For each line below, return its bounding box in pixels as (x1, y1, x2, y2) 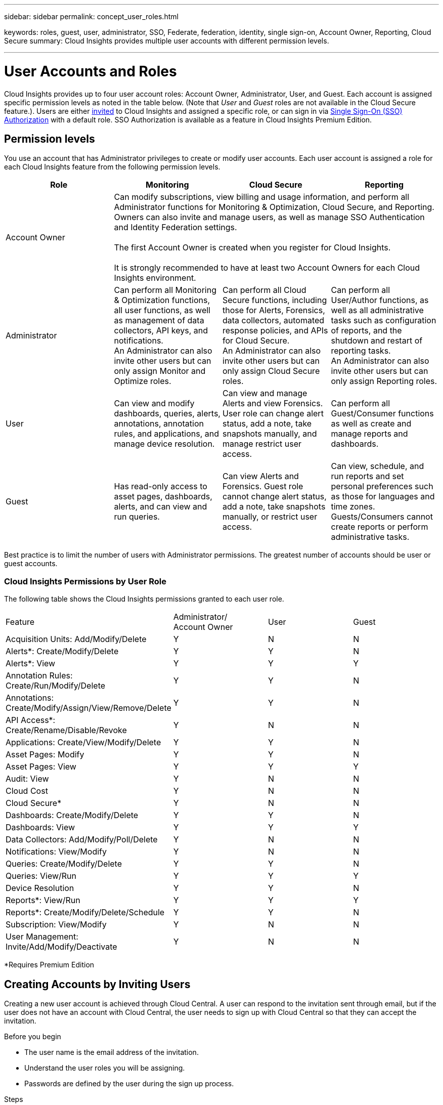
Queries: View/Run (6, 871, 76, 881)
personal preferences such (331, 481, 433, 492)
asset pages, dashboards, (114, 491, 212, 502)
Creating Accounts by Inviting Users (4, 977, 191, 991)
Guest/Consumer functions (331, 408, 434, 419)
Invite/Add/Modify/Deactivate (6, 942, 117, 952)
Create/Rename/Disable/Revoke (6, 725, 127, 736)
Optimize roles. (114, 376, 171, 387)
